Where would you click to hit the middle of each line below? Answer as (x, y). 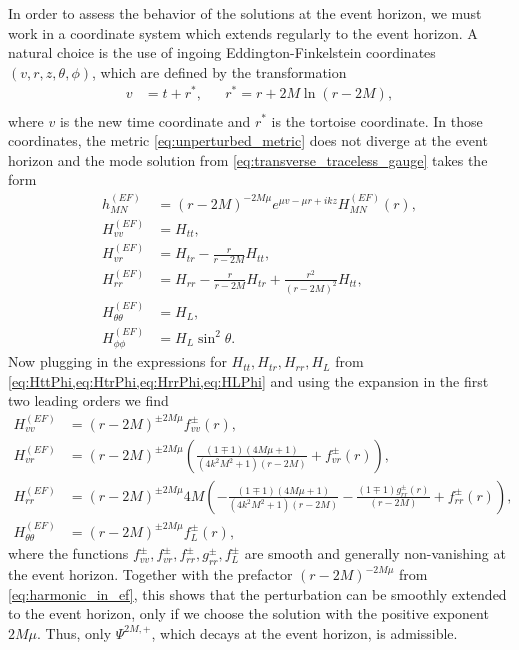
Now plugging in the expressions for (117, 361)
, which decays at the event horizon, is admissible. (304, 632)
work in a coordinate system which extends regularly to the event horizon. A (243, 32)
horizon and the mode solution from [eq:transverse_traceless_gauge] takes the (248, 159)
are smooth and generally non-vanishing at (375, 553)
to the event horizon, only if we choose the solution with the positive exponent (248, 613)
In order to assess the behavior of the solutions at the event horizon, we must (245, 13)
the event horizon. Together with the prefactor (150, 574)
